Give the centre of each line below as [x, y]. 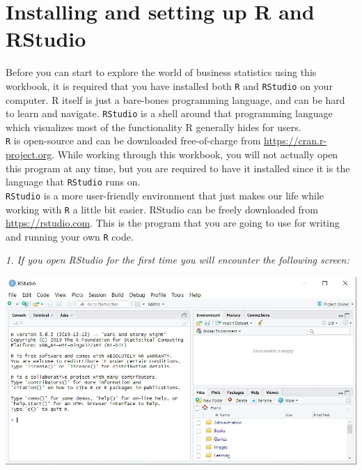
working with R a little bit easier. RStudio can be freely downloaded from [162, 209]
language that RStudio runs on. [73, 182]
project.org [29, 154]
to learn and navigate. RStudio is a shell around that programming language [169, 113]
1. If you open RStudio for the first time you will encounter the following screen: [178, 260]
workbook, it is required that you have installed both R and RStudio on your [169, 85]
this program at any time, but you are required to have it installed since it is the [178, 168]
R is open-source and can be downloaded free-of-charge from [133, 141]
